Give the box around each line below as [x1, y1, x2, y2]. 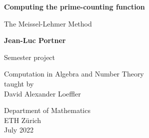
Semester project [4, 51, 55, 62]
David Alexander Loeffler [4, 88, 81, 98]
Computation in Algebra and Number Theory [4, 68, 144, 79]
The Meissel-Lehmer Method [4, 18, 92, 28]
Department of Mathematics [4, 105, 90, 115]
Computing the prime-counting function [4, 1, 145, 11]
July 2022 [4, 124, 33, 135]
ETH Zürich [4, 114, 41, 125]
